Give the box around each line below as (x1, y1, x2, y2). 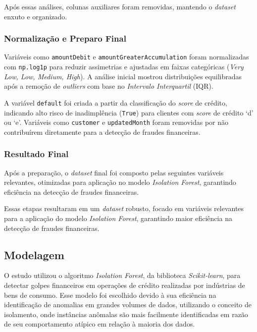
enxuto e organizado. (4, 11, 67, 21)
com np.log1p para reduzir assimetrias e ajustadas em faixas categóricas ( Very (4, 61, 244, 72)
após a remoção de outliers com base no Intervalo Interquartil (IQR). (4, 81, 213, 91)
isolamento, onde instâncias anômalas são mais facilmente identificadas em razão (4, 309, 248, 319)
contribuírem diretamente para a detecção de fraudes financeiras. (4, 126, 201, 137)
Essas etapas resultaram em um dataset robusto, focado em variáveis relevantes (4, 203, 244, 214)
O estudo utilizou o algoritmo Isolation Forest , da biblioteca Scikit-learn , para (4, 270, 241, 280)
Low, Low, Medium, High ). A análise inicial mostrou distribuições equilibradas (4, 71, 242, 81)
